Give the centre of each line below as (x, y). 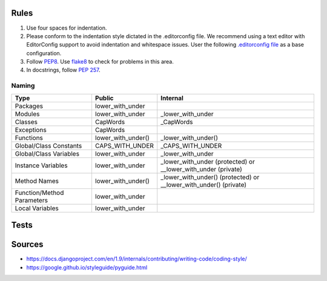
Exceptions (31, 130)
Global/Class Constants (48, 145)
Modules (27, 114)
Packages (29, 106)
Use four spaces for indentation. (67, 28)
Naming (23, 86)
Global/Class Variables (47, 153)
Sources (27, 244)
